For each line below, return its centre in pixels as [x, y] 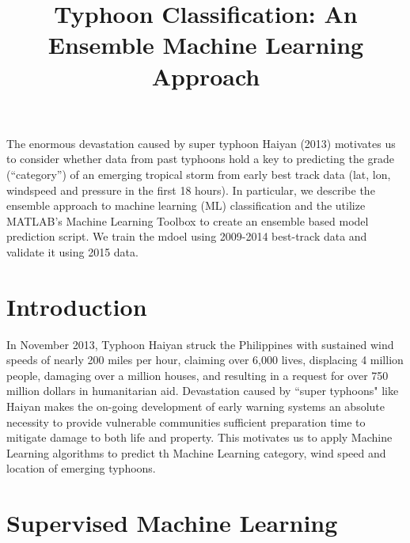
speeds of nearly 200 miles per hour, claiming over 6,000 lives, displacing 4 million [205, 360]
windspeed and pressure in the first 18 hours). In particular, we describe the [191, 190]
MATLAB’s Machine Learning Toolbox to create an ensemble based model [188, 220]
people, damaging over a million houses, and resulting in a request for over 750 [197, 375]
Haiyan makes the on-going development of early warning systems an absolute [196, 406]
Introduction [77, 306]
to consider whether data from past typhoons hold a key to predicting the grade [201, 159]
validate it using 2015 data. [72, 251]
